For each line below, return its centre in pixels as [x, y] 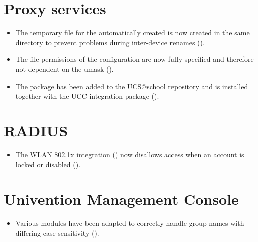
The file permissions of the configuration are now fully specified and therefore [135, 59]
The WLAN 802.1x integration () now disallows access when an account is [130, 154]
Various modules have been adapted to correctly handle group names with [130, 223]
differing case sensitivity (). [57, 233]
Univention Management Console [121, 199]
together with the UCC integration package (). [87, 96]
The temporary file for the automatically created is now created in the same [133, 32]
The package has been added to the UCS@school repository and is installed [132, 86]
